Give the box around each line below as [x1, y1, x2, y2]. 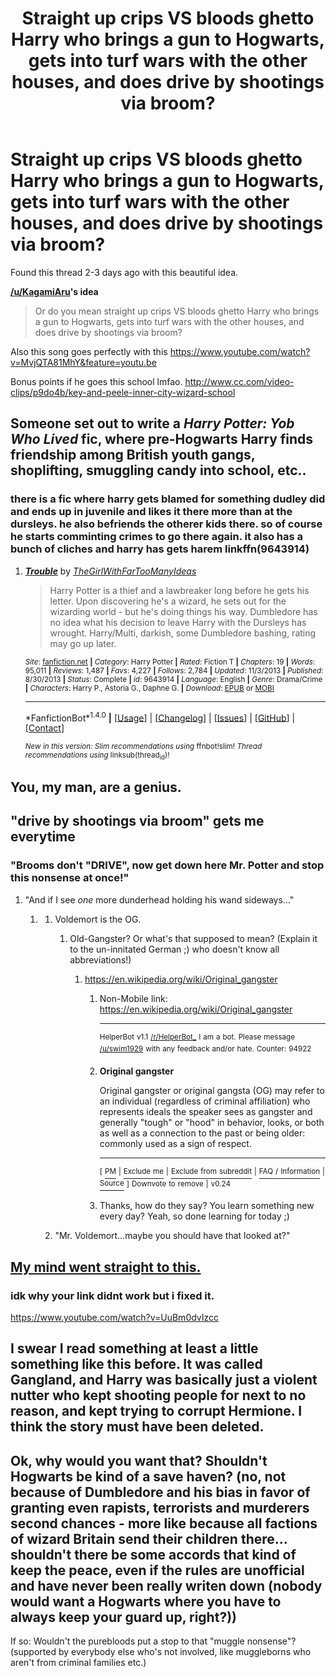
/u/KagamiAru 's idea [10, 285, 99, 297]
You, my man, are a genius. [10, 779, 182, 796]
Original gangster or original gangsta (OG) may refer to [99, 1085, 325, 1096]
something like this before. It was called [10, 1356, 263, 1373]
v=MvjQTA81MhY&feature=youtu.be [10, 356, 157, 368]
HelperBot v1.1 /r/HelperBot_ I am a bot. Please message [99, 1032, 296, 1042]
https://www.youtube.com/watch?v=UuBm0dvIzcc [10, 1312, 220, 1323]
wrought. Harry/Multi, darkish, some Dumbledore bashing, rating [49, 627, 317, 639]
